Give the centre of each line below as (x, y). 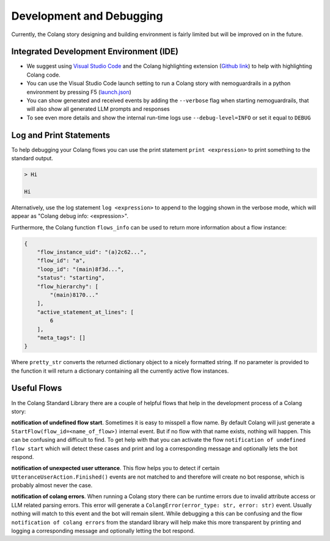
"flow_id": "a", (61, 261)
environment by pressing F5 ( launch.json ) (79, 92)
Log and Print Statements (61, 135)
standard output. (32, 159)
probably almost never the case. (52, 485)
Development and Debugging (87, 16)
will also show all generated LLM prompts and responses (98, 109)
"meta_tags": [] (61, 338)
